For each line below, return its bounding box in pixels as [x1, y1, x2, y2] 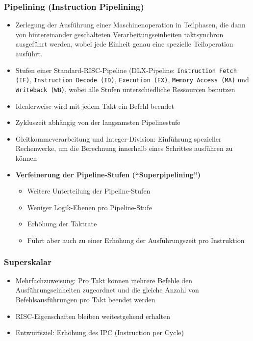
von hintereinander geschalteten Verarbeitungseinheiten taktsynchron [15, 29, 224, 39]
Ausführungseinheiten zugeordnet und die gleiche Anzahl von [15, 285, 199, 295]
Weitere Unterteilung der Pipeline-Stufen [27, 186, 151, 196]
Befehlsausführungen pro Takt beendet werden [15, 294, 155, 304]
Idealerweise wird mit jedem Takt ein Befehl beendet [15, 100, 174, 111]
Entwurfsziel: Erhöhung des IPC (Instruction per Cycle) [15, 327, 184, 338]
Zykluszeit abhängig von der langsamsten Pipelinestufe [15, 117, 180, 127]
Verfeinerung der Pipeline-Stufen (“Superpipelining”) [15, 169, 201, 179]
